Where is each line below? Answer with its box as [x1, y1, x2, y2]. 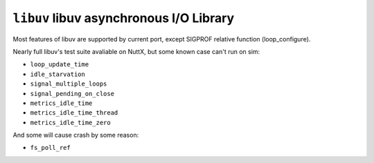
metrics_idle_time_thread [30, 109, 118, 117]
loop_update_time [30, 61, 89, 68]
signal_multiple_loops [30, 80, 107, 88]
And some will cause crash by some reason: [12, 131, 139, 140]
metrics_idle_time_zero [30, 118, 111, 126]
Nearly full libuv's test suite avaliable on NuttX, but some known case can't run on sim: [12, 47, 260, 55]
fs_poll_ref [30, 144, 71, 152]
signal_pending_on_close [30, 90, 114, 97]
